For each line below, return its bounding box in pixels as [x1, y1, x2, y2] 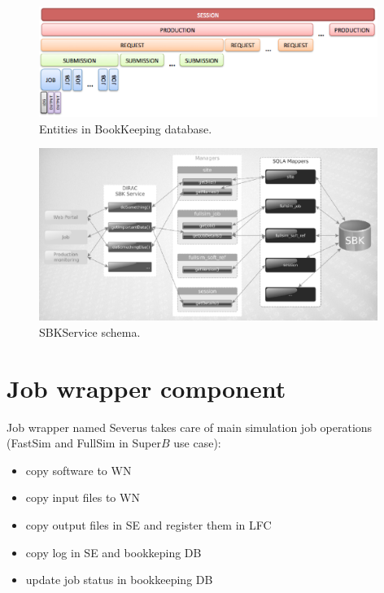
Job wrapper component [7, 371, 286, 404]
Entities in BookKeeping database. [39, 120, 212, 137]
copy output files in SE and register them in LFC [25, 517, 272, 533]
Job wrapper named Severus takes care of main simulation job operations [7, 418, 373, 435]
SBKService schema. [39, 323, 141, 340]
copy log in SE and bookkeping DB [25, 543, 202, 560]
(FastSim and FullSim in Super [7, 434, 161, 451]
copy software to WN [25, 461, 132, 478]
